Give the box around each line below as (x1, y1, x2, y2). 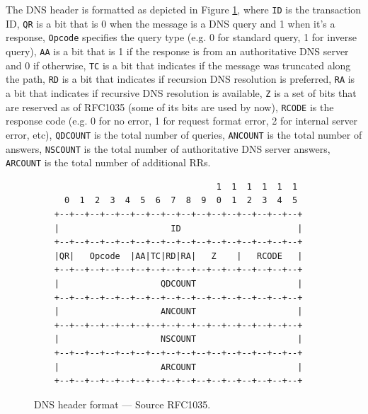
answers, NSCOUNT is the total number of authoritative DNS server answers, (6, 141, 330, 156)
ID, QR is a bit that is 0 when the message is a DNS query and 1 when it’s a (6, 16, 335, 30)
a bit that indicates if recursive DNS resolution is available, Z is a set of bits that (6, 85, 357, 100)
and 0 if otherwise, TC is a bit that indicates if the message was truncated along (6, 57, 351, 72)
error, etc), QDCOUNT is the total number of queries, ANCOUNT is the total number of (6, 127, 362, 142)
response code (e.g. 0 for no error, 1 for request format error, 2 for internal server (6, 113, 358, 128)
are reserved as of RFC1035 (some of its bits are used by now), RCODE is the (6, 99, 334, 114)
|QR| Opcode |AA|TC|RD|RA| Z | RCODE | (54, 251, 303, 261)
